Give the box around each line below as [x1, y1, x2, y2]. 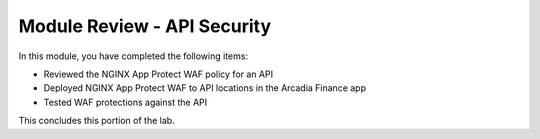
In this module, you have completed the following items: [18, 50, 249, 62]
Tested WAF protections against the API [43, 96, 208, 108]
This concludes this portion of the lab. [18, 115, 175, 127]
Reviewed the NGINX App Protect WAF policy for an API [43, 68, 274, 80]
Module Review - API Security [18, 15, 272, 37]
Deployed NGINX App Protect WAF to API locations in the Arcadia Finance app [43, 82, 367, 94]
